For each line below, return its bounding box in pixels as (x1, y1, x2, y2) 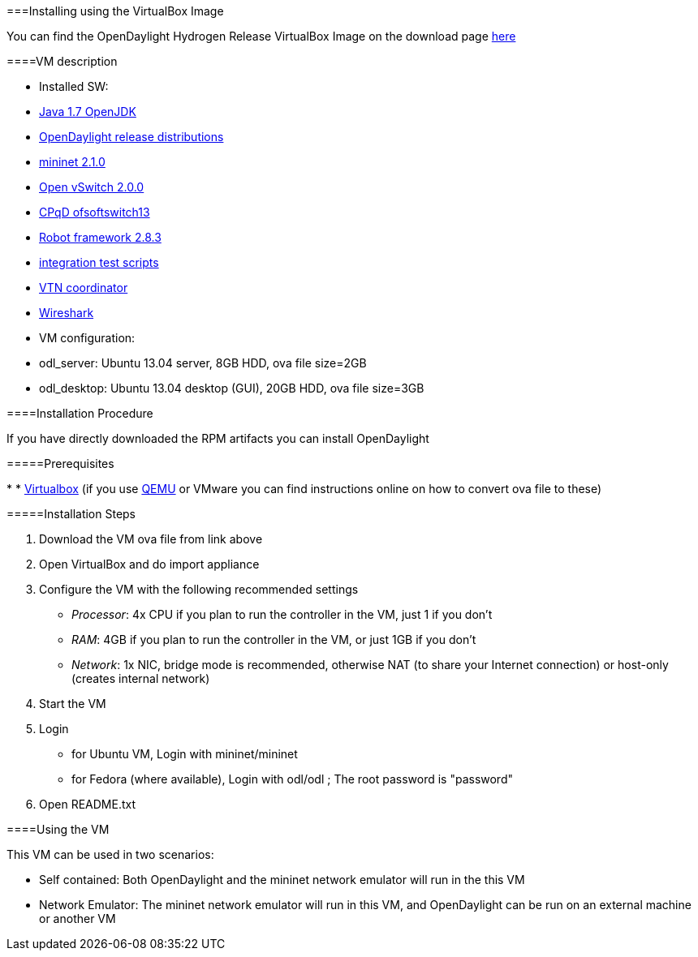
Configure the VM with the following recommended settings (39, 582, 359, 596)
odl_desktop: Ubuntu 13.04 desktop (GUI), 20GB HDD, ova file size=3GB (39, 381, 424, 395)
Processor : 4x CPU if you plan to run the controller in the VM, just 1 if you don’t (71, 607, 493, 621)
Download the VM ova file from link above (39, 532, 263, 546)
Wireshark (39, 306, 94, 320)
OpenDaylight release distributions (39, 130, 224, 144)
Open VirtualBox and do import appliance (39, 557, 260, 571)
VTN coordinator (39, 281, 128, 294)
